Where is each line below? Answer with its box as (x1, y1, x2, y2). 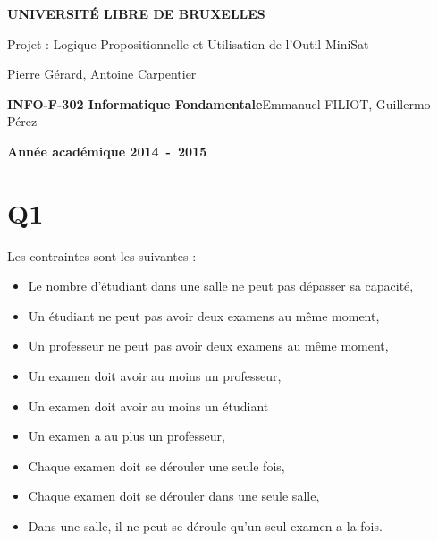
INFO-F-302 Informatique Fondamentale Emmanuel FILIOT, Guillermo (7, 94, 431, 113)
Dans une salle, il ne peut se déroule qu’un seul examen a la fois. (28, 517, 383, 536)
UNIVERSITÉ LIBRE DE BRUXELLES (7, 4, 265, 22)
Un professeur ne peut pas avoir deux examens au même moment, (28, 336, 389, 355)
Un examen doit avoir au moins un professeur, (28, 367, 282, 385)
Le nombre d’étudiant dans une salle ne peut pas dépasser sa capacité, (28, 276, 414, 295)
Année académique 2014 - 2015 (7, 141, 207, 160)
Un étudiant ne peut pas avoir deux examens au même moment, (28, 306, 380, 325)
